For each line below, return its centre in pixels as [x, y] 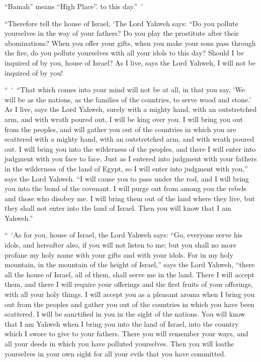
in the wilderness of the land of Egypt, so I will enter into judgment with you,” [126, 168]
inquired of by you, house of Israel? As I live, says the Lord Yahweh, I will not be [130, 62]
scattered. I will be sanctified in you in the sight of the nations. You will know [125, 314]
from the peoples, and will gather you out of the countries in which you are [120, 129]
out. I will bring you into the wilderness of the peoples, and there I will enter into [130, 148]
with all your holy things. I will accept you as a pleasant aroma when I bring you [130, 294]
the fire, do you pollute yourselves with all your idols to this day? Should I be [124, 53]
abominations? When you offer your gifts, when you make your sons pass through [130, 43]
